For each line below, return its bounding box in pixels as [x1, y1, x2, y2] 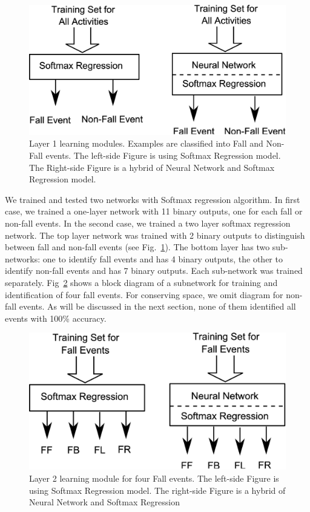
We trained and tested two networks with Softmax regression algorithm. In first [5, 193, 300, 205]
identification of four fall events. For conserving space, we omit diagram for [5, 288, 283, 301]
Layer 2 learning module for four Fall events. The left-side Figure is [29, 472, 279, 485]
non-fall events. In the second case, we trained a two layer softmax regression [5, 217, 291, 230]
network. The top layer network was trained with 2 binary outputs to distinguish [5, 228, 305, 241]
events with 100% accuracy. [5, 311, 107, 324]
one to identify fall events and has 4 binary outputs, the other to [42, 252, 283, 265]
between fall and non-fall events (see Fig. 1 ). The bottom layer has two [5, 241, 270, 253]
